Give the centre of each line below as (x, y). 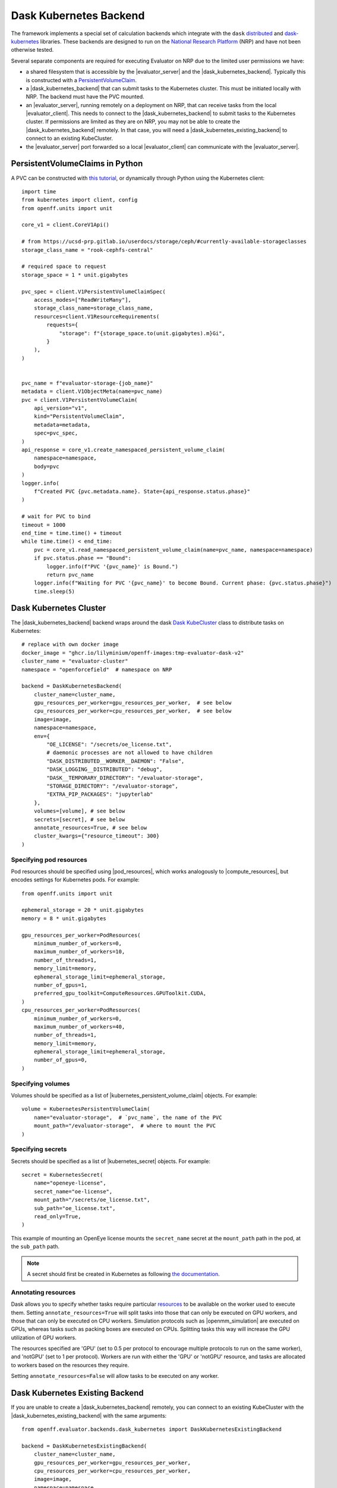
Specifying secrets (39, 1149)
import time (39, 191)
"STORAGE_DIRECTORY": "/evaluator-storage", (112, 786)
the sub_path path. (35, 1246)
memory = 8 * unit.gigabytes (64, 918)
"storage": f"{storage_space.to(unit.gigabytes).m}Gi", (142, 333)
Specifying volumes (41, 1083)
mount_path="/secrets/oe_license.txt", (92, 1200)
